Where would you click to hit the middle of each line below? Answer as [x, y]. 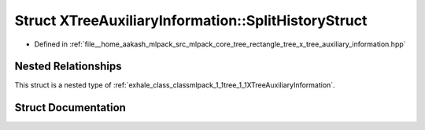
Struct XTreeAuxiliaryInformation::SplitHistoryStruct [191, 20]
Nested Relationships [68, 67]
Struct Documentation [70, 108]
